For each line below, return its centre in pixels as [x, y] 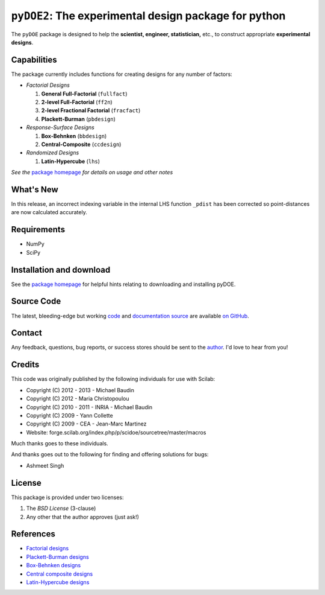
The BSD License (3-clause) [61, 508]
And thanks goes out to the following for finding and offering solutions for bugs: [110, 454]
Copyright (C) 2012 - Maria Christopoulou [78, 399]
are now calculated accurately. [49, 212]
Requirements [38, 230]
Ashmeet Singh [45, 465]
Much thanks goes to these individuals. [60, 444]
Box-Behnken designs [54, 565]
